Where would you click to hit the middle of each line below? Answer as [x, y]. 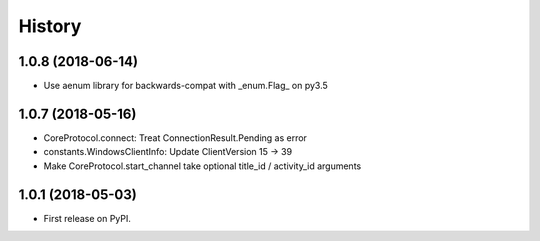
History [50, 26]
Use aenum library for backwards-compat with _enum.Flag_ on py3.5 [186, 86]
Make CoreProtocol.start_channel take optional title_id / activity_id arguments [202, 166]
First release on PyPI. [87, 218]
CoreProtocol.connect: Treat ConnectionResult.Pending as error [175, 137]
